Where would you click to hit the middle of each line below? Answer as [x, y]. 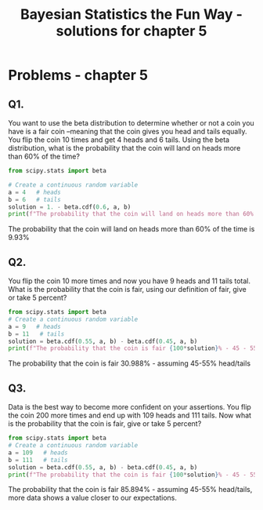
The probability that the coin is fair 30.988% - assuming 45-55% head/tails [130, 363]
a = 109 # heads [38, 453]
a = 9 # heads [34, 326]
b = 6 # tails [34, 199]
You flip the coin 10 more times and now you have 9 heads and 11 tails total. [130, 281]
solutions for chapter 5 [131, 31]
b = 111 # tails [38, 460]
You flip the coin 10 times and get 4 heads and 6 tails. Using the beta [119, 140]
